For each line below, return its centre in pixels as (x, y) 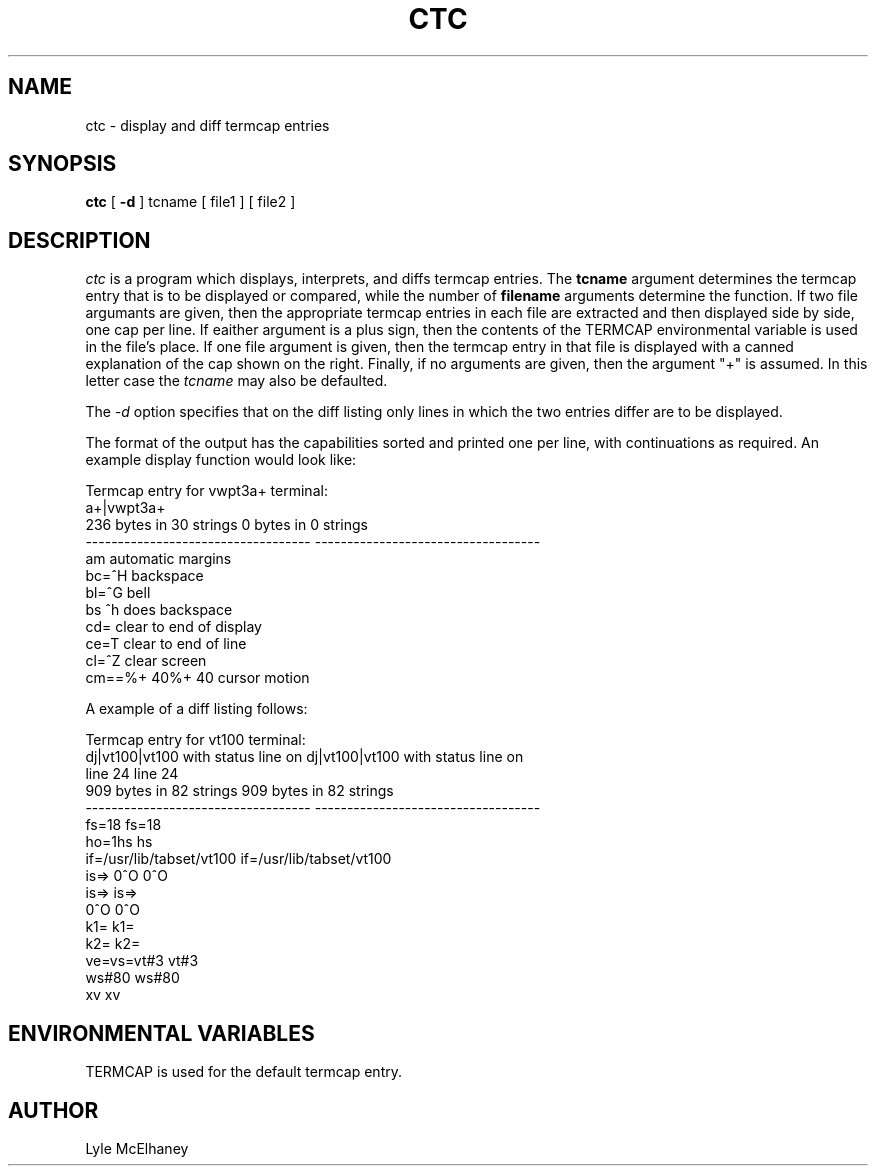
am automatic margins (158, 559)
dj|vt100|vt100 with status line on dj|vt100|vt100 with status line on (304, 757)
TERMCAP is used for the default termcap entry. (243, 1072)
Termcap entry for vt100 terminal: (195, 740)
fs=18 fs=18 (123, 825)
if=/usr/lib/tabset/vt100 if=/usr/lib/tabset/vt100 (238, 859)
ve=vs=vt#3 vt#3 (142, 961)
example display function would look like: (221, 460)
